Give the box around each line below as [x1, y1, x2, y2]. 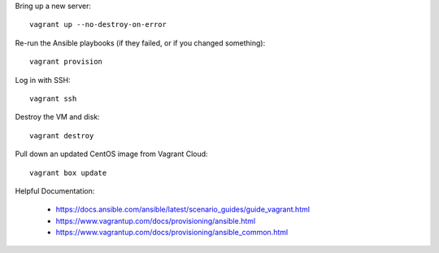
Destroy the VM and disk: [15, 112, 101, 122]
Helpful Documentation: [15, 185, 95, 195]
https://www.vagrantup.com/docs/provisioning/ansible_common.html [55, 228, 289, 238]
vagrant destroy [29, 131, 94, 140]
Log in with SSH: [15, 75, 71, 85]
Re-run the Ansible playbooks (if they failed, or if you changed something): [15, 37, 266, 48]
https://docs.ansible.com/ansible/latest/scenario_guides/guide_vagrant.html [55, 204, 311, 215]
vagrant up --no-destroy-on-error [29, 20, 167, 29]
